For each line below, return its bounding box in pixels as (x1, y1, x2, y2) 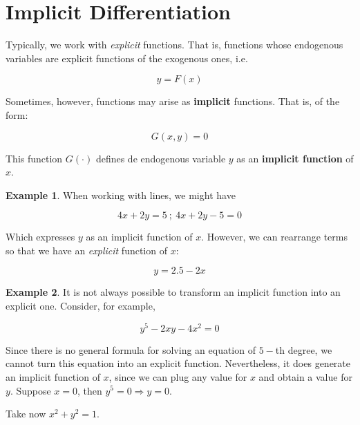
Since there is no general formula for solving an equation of (6, 342, 256, 357)
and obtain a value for (258, 369, 352, 384)
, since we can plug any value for (108, 369, 247, 384)
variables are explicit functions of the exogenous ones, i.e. (6, 50, 248, 65)
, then (77, 383, 102, 397)
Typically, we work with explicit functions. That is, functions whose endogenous (6, 37, 343, 52)
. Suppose (10, 383, 51, 397)
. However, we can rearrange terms (201, 229, 348, 244)
